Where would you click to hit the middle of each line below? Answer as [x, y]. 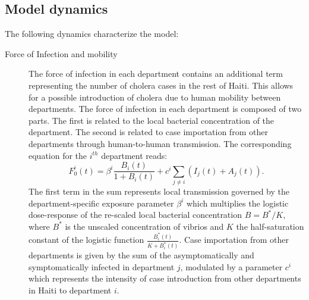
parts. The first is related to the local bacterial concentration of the [152, 120]
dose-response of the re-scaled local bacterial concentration [135, 215]
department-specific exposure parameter [101, 203]
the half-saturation [270, 226]
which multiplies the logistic [237, 203]
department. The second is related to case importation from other [148, 132]
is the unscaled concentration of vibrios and [144, 226]
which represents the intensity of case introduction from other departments [165, 278]
